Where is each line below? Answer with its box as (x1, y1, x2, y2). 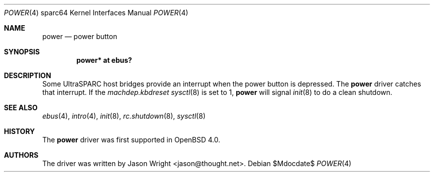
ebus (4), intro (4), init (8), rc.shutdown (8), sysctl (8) (42, 112, 206, 120)
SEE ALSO (4, 103, 38, 112)
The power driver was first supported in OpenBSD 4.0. (42, 135, 220, 144)
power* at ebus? (76, 56, 132, 64)
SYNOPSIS (4, 47, 40, 56)
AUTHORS (4, 151, 39, 159)
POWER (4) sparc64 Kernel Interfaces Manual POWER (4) (4, 8, 188, 17)
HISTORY (4, 127, 35, 135)
